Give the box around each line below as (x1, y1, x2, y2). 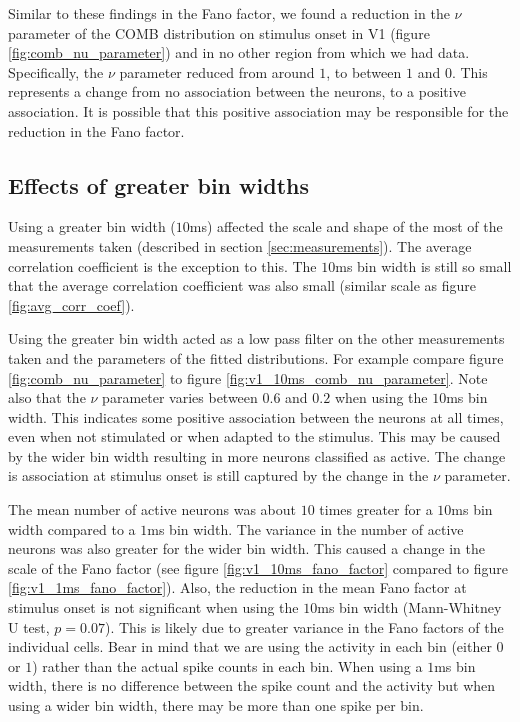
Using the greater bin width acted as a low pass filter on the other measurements (8, 328, 505, 349)
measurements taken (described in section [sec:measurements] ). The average (8, 235, 472, 256)
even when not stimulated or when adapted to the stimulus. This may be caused (8, 426, 501, 447)
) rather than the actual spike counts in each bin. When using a (32, 655, 423, 676)
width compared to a (8, 518, 136, 539)
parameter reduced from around (119, 61, 315, 82)
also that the (8, 387, 86, 408)
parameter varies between (102, 387, 258, 408)
